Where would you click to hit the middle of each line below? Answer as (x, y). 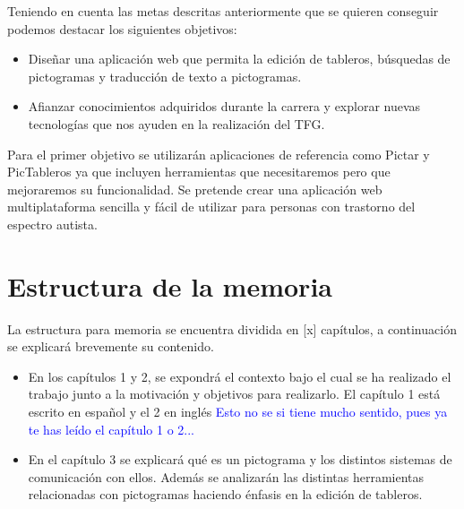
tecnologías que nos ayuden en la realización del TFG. (176, 123)
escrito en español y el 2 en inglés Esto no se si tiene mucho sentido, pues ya (238, 412)
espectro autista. (52, 224)
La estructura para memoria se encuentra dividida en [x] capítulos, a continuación (232, 328)
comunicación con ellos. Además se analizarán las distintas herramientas (226, 476)
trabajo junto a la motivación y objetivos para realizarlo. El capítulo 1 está (234, 394)
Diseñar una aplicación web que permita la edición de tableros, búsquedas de (239, 59)
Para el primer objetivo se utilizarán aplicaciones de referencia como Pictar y (219, 154)
